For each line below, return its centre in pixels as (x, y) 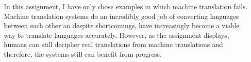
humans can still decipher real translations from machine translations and (114, 44)
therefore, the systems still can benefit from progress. (83, 54)
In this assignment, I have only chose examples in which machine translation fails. (126, 6)
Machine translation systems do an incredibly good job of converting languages (121, 16)
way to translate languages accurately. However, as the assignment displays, (117, 35)
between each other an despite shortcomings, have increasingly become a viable (122, 25)
